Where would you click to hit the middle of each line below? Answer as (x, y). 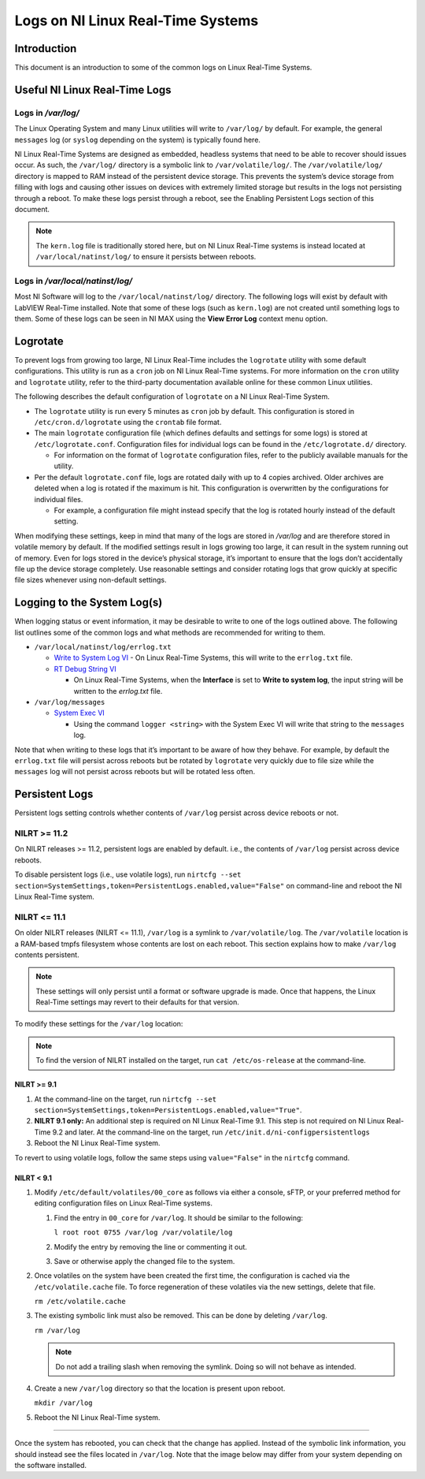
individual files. (59, 499)
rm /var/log (57, 1330)
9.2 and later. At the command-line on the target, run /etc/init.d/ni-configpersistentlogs (211, 1132)
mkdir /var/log (64, 1403)
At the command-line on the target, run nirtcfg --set (125, 1099)
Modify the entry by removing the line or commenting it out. (151, 1246)
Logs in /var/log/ (47, 113)
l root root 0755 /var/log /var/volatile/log (143, 1233)
